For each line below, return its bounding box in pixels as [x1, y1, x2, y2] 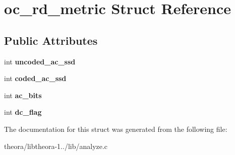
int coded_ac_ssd [4, 73, 67, 84]
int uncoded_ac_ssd [4, 56, 76, 66]
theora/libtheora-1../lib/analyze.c [4, 140, 108, 151]
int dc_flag [4, 107, 42, 117]
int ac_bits [4, 90, 42, 100]
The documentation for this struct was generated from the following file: [4, 123, 227, 134]
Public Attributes [4, 32, 98, 48]
